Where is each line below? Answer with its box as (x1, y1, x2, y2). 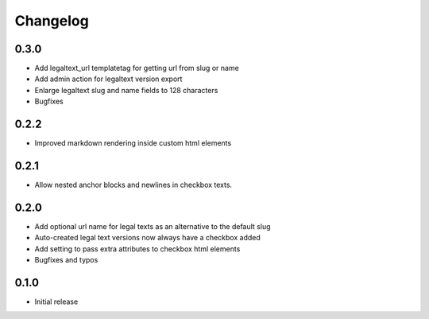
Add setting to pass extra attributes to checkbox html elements (34, 243, 241, 254)
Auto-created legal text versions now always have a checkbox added (34, 233, 261, 243)
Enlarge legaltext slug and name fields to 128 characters (34, 85, 218, 95)
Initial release (34, 297, 79, 306)
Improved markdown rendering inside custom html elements (34, 138, 232, 148)
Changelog (14, 12, 89, 29)
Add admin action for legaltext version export (34, 74, 183, 84)
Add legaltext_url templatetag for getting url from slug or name (34, 64, 240, 73)
